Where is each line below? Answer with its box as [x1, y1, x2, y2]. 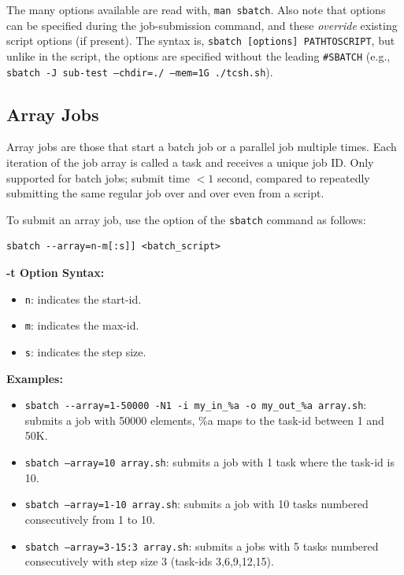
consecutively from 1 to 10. [24, 510, 155, 527]
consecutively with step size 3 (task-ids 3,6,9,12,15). [24, 553, 274, 569]
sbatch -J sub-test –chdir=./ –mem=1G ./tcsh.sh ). [6, 63, 273, 79]
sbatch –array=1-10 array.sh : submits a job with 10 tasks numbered [24, 496, 369, 512]
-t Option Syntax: [6, 264, 105, 281]
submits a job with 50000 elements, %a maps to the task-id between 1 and [24, 411, 384, 428]
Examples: [6, 370, 63, 386]
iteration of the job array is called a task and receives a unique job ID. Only [6, 154, 374, 171]
